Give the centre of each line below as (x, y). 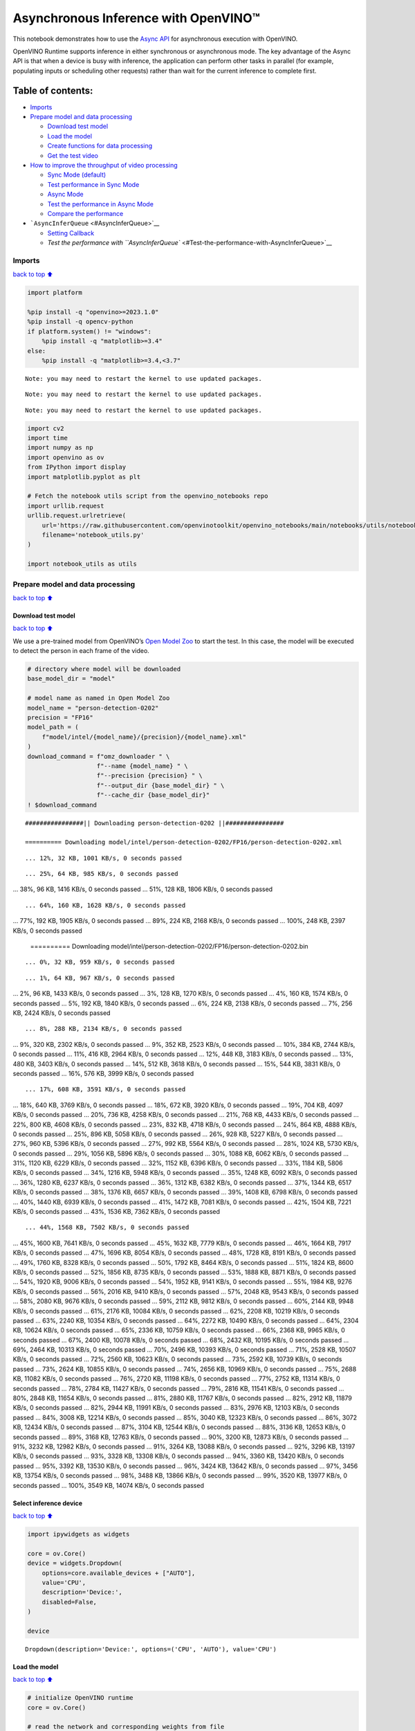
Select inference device (48, 1503)
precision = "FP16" (60, 718)
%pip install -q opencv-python (81, 322)
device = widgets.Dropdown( (75, 1563)
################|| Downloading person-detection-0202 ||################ (155, 823)
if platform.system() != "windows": (90, 331)
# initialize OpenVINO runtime (81, 1698)
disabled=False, (69, 1602)
